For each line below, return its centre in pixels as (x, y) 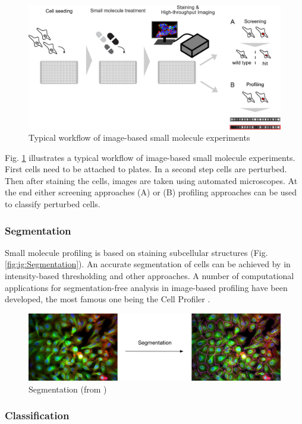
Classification (37, 415)
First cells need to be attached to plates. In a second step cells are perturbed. (146, 169)
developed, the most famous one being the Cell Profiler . (108, 299)
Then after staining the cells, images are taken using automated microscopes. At (151, 180)
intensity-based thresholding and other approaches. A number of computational (150, 276)
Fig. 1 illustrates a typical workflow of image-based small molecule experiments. (150, 157)
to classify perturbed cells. (53, 204)
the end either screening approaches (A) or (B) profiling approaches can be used (151, 192)
